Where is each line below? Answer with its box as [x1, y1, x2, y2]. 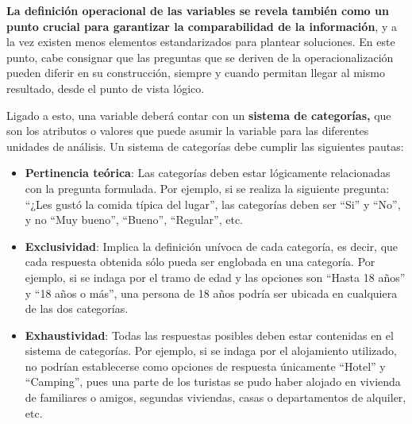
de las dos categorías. [25, 300, 129, 317]
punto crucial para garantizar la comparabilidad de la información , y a [6, 17, 397, 34]
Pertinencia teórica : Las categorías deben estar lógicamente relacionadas [25, 164, 391, 181]
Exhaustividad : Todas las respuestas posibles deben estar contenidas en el [25, 326, 394, 343]
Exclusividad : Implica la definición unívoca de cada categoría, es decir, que [25, 237, 399, 254]
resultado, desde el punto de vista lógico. [6, 79, 205, 96]
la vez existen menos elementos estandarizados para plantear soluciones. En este [6, 33, 395, 50]
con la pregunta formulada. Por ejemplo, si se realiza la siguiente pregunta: [25, 179, 390, 196]
